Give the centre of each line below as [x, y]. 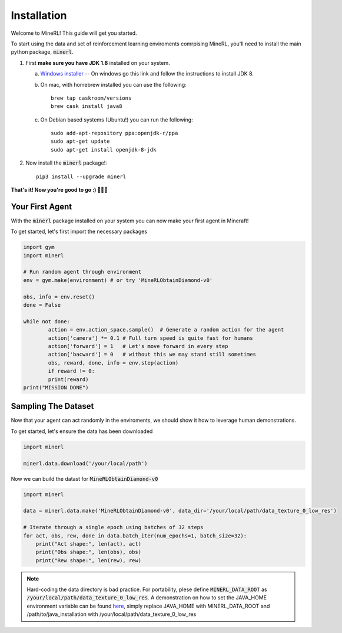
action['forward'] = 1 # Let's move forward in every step [138, 346]
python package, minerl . [42, 52]
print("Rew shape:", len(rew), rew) [88, 560]
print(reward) [68, 379]
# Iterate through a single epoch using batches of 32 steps [113, 527]
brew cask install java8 [87, 106]
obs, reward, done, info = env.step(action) [113, 363]
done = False [42, 305]
